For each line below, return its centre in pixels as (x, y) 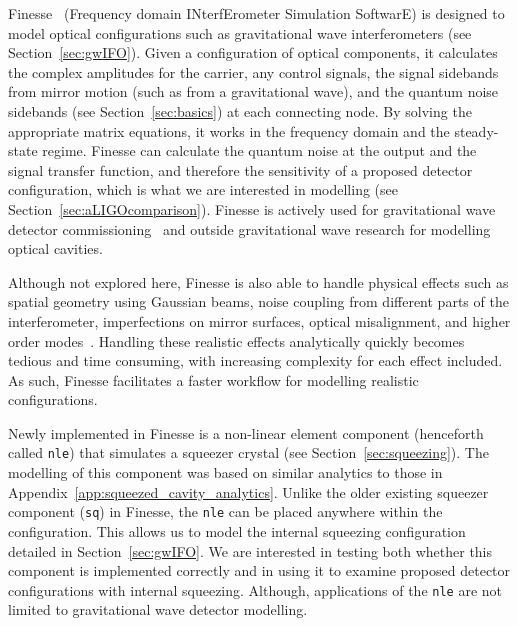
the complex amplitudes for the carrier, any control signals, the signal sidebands (253, 71)
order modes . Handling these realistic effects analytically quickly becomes (236, 340)
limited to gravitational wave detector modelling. (158, 609)
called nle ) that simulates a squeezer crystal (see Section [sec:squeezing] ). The (248, 452)
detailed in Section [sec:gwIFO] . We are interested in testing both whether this (250, 550)
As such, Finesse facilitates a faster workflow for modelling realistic (213, 379)
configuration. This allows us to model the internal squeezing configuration (237, 530)
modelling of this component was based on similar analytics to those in (225, 472)
